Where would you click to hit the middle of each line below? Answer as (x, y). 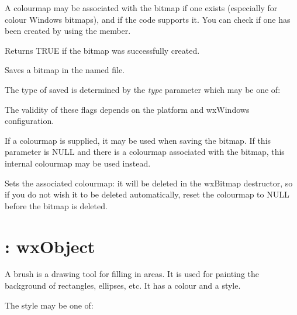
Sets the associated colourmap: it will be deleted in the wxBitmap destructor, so (149, 183)
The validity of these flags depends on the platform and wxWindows (127, 109)
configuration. (30, 121)
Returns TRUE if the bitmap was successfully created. (102, 50)
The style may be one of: (49, 305)
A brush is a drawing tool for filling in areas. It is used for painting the (132, 274)
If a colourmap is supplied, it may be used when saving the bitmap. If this (138, 140)
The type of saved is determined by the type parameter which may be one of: (143, 89)
